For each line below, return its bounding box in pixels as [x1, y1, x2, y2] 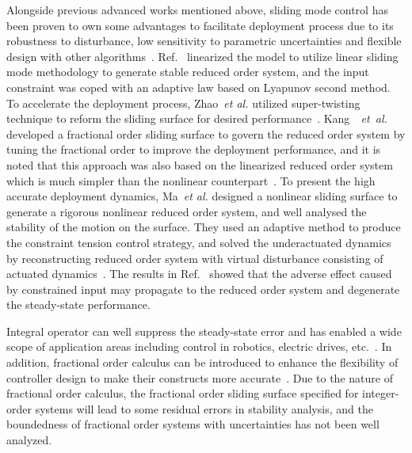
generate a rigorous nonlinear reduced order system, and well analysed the [6, 203, 367, 219]
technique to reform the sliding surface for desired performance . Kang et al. [6, 110, 387, 127]
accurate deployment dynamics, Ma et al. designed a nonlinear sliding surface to [6, 188, 398, 204]
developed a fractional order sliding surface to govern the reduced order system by [6, 125, 406, 142]
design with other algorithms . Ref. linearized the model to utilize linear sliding [6, 48, 399, 64]
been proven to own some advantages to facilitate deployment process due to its [6, 17, 394, 33]
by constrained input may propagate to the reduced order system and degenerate [6, 280, 400, 297]
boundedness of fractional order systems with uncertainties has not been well [6, 416, 380, 432]
